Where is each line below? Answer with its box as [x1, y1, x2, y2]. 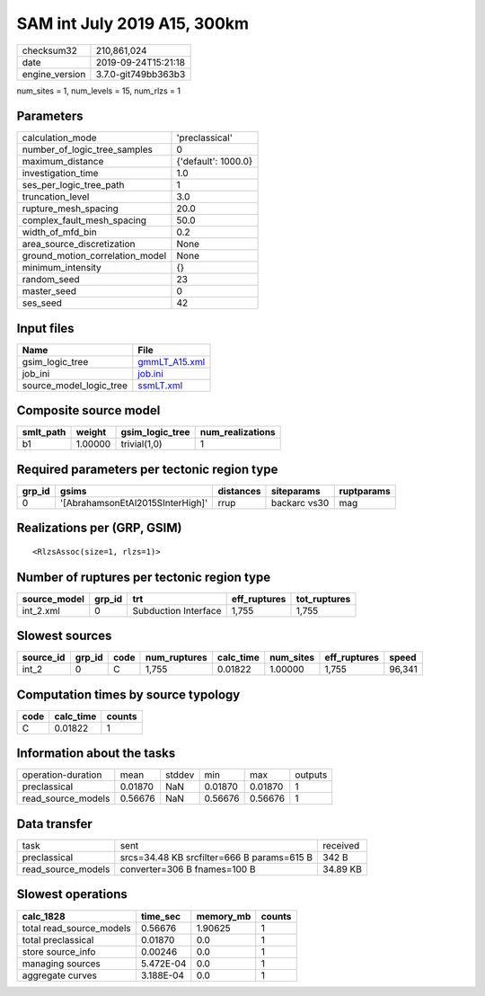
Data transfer [16, 816, 93, 831]
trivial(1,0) [120, 438, 163, 450]
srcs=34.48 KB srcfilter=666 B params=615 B [119, 850, 313, 863]
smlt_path [22, 426, 66, 439]
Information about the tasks [16, 746, 176, 761]
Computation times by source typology [16, 687, 241, 702]
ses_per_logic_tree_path [22, 179, 125, 191]
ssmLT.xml [137, 378, 183, 391]
